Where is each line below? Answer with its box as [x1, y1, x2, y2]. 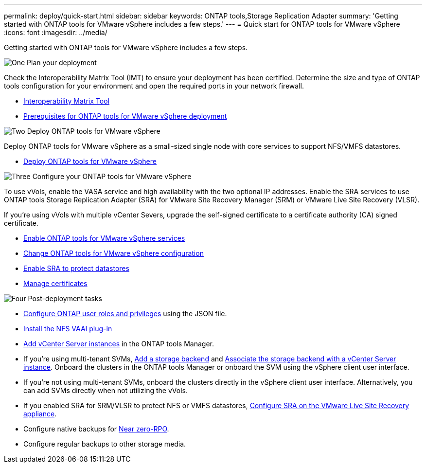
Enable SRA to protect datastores [23, 264, 129, 272]
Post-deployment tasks [28, 294, 102, 303]
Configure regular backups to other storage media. [23, 440, 186, 448]
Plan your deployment [27, 58, 97, 67]
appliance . [23, 410, 57, 418]
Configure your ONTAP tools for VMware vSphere [32, 172, 192, 180]
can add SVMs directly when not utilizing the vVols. [23, 386, 188, 395]
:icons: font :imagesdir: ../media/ [4, 28, 107, 36]
